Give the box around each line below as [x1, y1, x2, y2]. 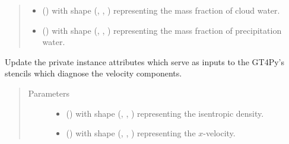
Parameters [28, 87, 69, 99]
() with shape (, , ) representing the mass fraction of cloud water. [42, 4, 280, 16]
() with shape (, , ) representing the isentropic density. [66, 107, 264, 119]
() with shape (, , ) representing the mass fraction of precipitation [42, 24, 282, 36]
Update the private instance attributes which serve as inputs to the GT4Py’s [5, 55, 285, 68]
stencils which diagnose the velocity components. [5, 67, 182, 79]
